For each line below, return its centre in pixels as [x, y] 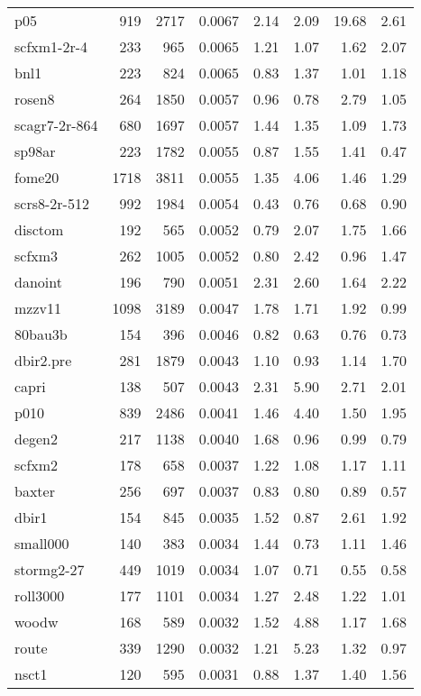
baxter [35, 491]
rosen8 [35, 99]
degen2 [37, 439]
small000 [42, 543]
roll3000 [40, 595]
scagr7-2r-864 [56, 125]
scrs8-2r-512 [52, 203]
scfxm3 [37, 256]
